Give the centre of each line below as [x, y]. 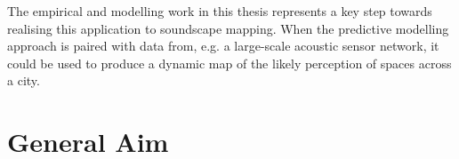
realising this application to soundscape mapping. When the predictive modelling [228, 28]
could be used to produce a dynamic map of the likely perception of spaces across [229, 63]
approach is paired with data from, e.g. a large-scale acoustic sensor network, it [223, 46]
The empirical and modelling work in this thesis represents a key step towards [220, 11]
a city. [24, 80]
